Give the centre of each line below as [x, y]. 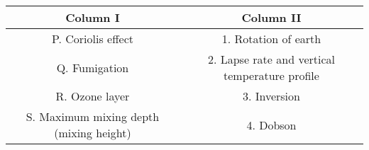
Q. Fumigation [93, 67]
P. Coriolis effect [92, 39]
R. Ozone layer [93, 96]
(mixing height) [93, 133]
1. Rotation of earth [271, 39]
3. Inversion [271, 96]
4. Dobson [271, 125]
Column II [271, 17]
